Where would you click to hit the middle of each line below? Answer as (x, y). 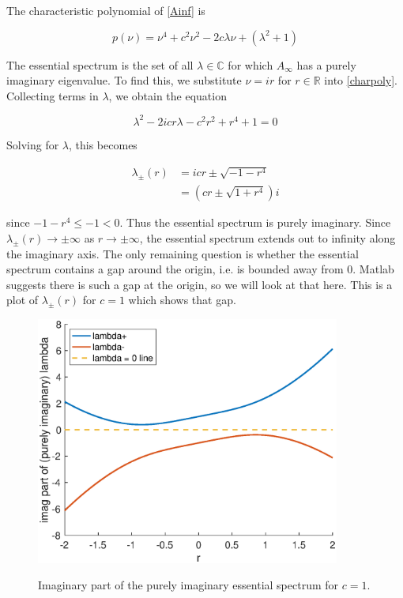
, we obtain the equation (168, 95)
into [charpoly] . (361, 80)
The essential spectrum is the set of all (100, 64)
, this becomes (103, 144)
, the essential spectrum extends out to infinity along (267, 237)
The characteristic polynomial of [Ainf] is (106, 10)
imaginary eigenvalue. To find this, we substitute (124, 80)
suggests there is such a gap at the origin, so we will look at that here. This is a (200, 284)
